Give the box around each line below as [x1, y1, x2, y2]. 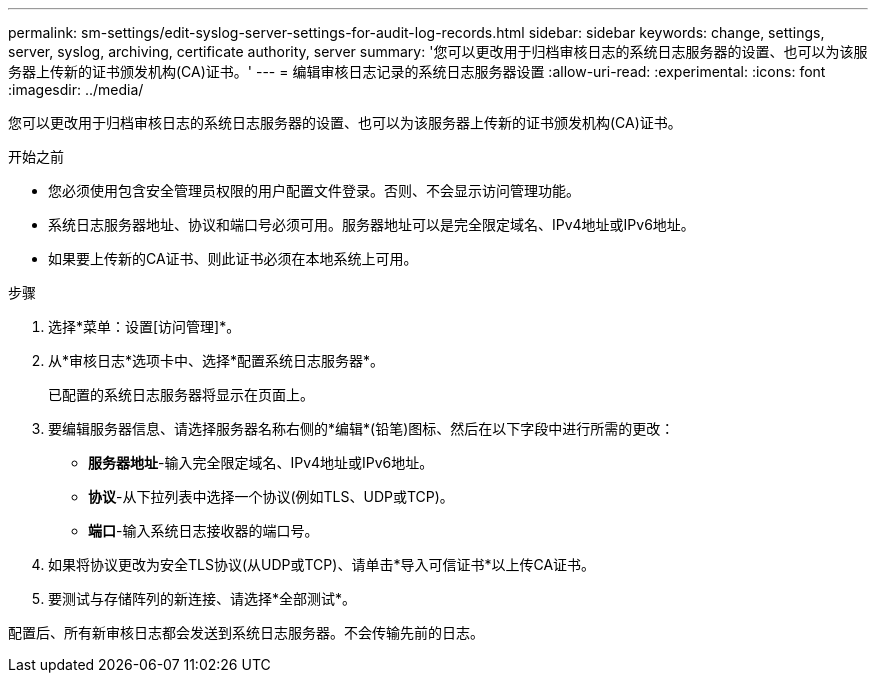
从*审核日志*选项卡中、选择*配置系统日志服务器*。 [48, 352, 385, 369]
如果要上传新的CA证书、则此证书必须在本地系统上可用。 [48, 250, 418, 267]
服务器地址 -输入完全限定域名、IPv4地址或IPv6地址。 [88, 454, 434, 471]
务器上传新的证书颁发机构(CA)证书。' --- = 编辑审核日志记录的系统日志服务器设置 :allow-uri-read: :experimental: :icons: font [8, 63, 826, 80]
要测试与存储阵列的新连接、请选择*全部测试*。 [48, 590, 357, 607]
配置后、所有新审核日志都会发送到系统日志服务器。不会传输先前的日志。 [8, 624, 484, 641]
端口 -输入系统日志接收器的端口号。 [88, 522, 319, 539]
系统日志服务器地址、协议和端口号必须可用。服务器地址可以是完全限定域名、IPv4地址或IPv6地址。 [48, 216, 695, 233]
